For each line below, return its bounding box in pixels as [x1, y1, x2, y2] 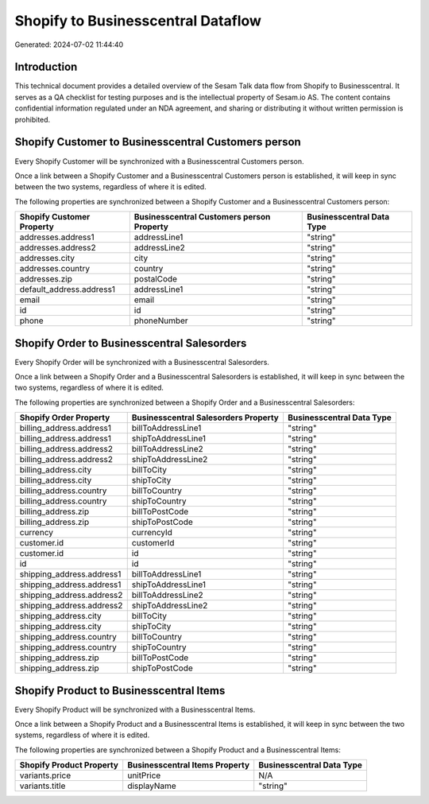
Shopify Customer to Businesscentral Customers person [14, 135, 301, 149]
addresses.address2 [19, 243, 96, 254]
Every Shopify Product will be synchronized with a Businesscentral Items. [14, 705, 256, 714]
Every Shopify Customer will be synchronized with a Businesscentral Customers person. [14, 156, 304, 166]
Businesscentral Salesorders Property [131, 412, 280, 423]
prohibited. [14, 115, 51, 124]
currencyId [131, 527, 172, 538]
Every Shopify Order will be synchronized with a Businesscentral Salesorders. [14, 357, 270, 367]
